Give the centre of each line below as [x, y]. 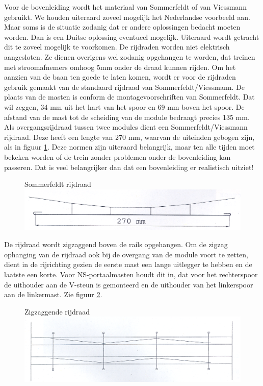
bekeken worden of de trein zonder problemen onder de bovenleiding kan [117, 156]
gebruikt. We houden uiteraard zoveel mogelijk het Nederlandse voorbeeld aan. [127, 17]
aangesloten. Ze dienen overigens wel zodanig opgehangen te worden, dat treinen [130, 56]
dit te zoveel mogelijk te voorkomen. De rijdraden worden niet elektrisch [117, 47]
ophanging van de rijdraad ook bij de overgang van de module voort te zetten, [126, 254]
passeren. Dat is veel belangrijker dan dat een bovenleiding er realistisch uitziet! [129, 167]
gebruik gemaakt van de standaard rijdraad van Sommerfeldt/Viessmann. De [124, 87]
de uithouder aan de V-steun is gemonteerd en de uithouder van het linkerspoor [129, 284]
